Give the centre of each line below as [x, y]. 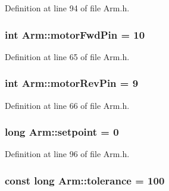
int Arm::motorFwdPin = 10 [75, 34]
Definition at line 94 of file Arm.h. [67, 8]
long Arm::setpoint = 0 [62, 132]
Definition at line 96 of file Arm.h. [67, 154]
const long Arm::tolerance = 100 [85, 180]
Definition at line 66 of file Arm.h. [67, 105]
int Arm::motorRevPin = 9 [72, 83]
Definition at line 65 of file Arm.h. [67, 56]
